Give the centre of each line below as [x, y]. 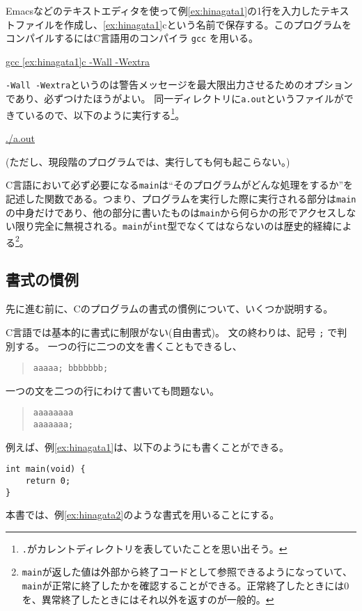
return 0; [48, 481]
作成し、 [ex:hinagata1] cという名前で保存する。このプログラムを [207, 24]
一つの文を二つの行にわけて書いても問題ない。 [112, 390]
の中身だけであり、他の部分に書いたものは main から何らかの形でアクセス [171, 212]
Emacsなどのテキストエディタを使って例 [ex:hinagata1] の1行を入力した [163, 10]
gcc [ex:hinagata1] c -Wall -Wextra [78, 61]
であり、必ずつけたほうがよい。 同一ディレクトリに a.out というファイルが [175, 98]
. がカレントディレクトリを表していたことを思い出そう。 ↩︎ [155, 548]
